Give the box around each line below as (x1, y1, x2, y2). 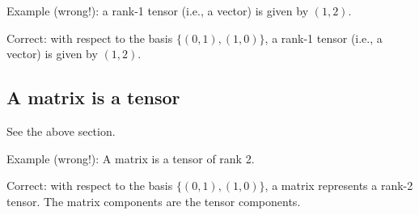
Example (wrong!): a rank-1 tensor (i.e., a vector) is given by (6, 2, 309, 19)
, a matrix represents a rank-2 (265, 177, 413, 194)
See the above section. (6, 122, 116, 139)
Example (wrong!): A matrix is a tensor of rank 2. (6, 150, 255, 167)
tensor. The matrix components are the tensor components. (6, 192, 301, 209)
